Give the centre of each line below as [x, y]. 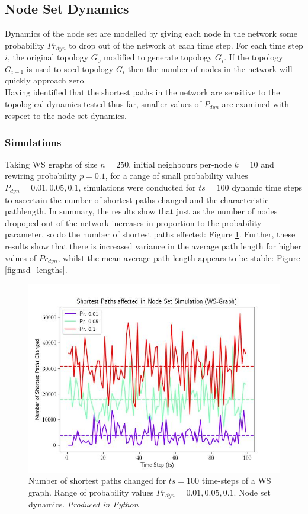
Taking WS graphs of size [51, 164]
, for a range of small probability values [177, 176]
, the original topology [48, 57]
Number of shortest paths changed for [97, 481]
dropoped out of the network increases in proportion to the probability [133, 222]
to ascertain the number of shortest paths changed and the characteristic [137, 199]
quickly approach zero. [46, 80]
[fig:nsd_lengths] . [36, 269]
